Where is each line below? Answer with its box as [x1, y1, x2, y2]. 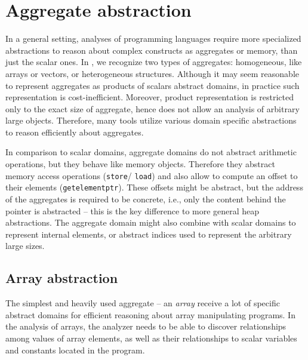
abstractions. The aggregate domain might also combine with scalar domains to [5, 216, 296, 229]
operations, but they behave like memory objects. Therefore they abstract [5, 158, 275, 170]
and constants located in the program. [5, 343, 145, 356]
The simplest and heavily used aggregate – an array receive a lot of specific [5, 297, 280, 309]
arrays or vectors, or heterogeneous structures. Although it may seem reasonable [5, 67, 300, 79]
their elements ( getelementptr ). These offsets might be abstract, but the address [5, 181, 303, 193]
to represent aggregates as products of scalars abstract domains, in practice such [5, 79, 300, 91]
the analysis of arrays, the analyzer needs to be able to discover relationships [5, 320, 287, 333]
